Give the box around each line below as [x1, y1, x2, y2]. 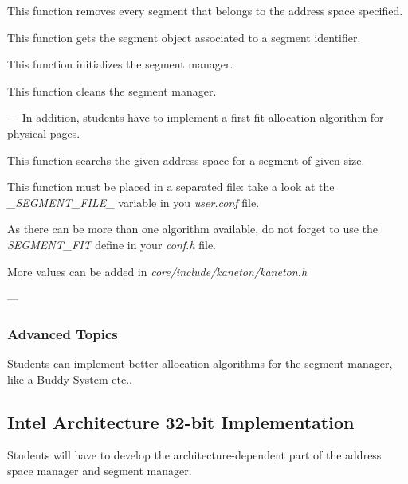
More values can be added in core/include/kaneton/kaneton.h [7, 263, 308, 279]
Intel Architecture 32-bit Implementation [7, 409, 355, 434]
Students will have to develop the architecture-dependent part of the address [7, 447, 382, 463]
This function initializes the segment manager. [7, 56, 233, 72]
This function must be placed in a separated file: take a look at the [7, 178, 335, 195]
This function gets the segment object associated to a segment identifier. [7, 29, 361, 45]
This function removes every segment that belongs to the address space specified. [7, 2, 403, 18]
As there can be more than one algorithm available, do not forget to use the [7, 221, 379, 237]
